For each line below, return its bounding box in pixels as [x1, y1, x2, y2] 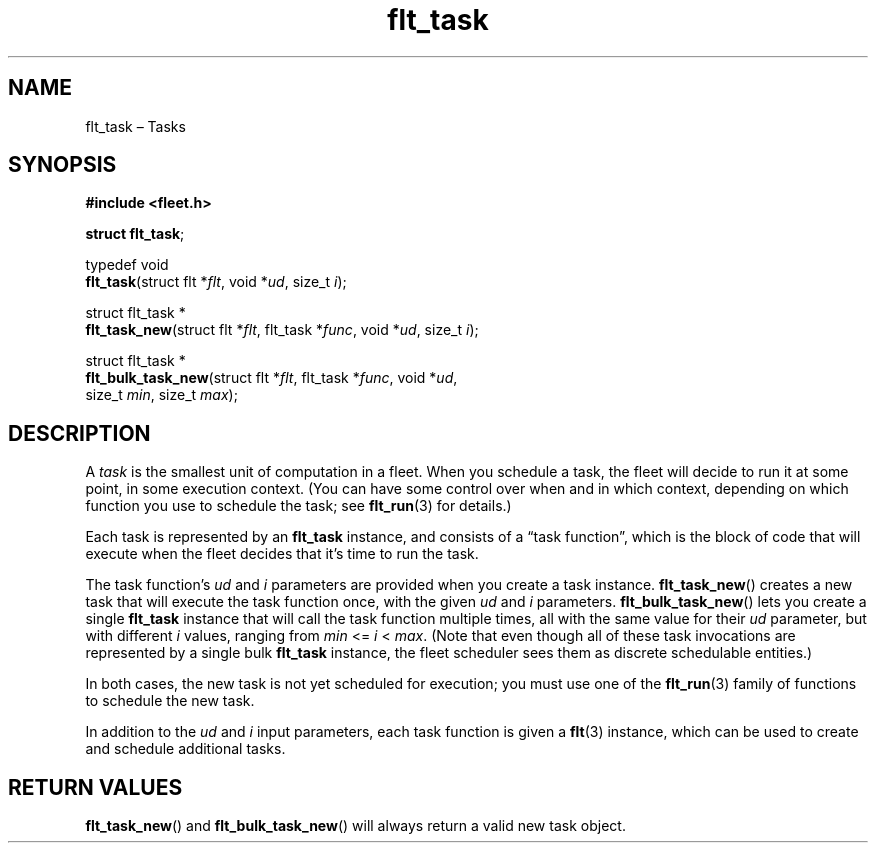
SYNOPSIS [8, 152, 117, 178]
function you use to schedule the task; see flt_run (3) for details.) [85, 497, 512, 515]
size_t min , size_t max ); [85, 386, 238, 404]
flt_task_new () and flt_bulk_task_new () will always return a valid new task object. [85, 817, 626, 835]
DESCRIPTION [8, 420, 151, 446]
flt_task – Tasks [85, 117, 186, 135]
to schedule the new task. [85, 692, 255, 710]
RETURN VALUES [8, 774, 183, 800]
